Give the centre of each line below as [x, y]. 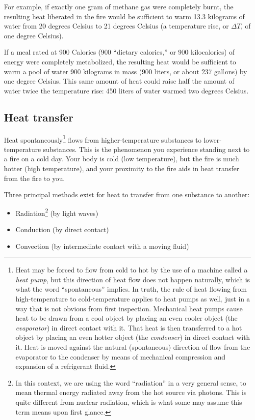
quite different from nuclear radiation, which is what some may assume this [129, 402]
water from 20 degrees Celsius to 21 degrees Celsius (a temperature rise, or [116, 26]
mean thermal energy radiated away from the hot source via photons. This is [131, 392]
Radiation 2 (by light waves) [57, 212]
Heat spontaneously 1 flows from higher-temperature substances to [103, 139]
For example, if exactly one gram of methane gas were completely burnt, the [119, 6]
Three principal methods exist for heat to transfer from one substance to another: [127, 195]
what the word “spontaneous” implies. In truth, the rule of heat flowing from [131, 289]
